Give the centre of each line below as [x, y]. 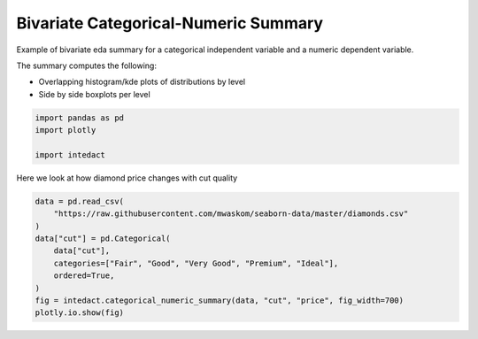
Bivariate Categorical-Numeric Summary [170, 23]
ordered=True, [84, 276]
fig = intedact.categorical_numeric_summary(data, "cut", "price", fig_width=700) [220, 300]
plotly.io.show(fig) [79, 313]
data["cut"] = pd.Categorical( [103, 239]
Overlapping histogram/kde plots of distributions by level [142, 82]
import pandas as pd [79, 118]
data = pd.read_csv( [79, 201]
